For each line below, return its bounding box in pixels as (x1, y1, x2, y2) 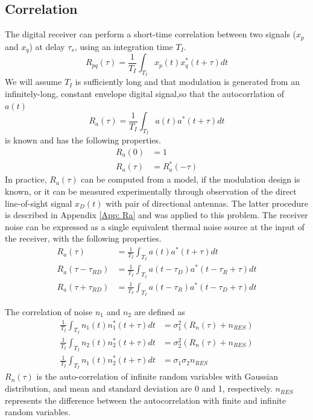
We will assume (5, 75, 62, 88)
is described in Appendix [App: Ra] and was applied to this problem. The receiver (5, 208, 308, 221)
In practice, (5, 173, 47, 186)
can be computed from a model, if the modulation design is (81, 173, 300, 186)
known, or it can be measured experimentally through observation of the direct (5, 185, 297, 198)
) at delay (29, 40, 65, 52)
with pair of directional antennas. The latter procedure (106, 196, 309, 209)
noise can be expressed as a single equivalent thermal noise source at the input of (5, 220, 305, 233)
